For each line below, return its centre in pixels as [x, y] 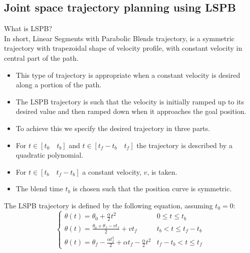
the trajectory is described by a [185, 145]
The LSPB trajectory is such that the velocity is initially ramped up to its [130, 101]
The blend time [39, 188]
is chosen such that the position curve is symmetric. [152, 188]
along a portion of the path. [59, 85]
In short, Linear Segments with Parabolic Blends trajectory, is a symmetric [119, 38]
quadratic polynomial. [50, 155]
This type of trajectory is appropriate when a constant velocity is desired [128, 75]
